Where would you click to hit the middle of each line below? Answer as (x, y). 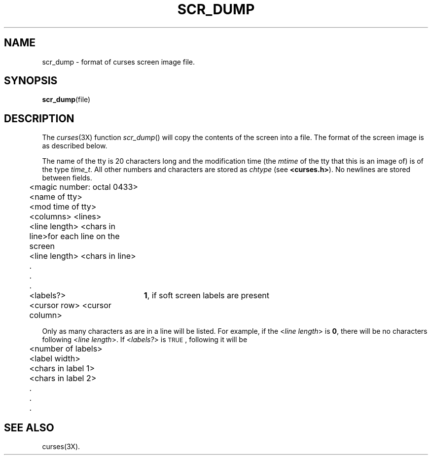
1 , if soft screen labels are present (206, 296)
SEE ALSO (29, 427)
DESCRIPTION (39, 118)
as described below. (75, 146)
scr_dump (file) (66, 100)
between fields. (67, 178)
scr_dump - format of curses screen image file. (118, 62)
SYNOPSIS (31, 81)
